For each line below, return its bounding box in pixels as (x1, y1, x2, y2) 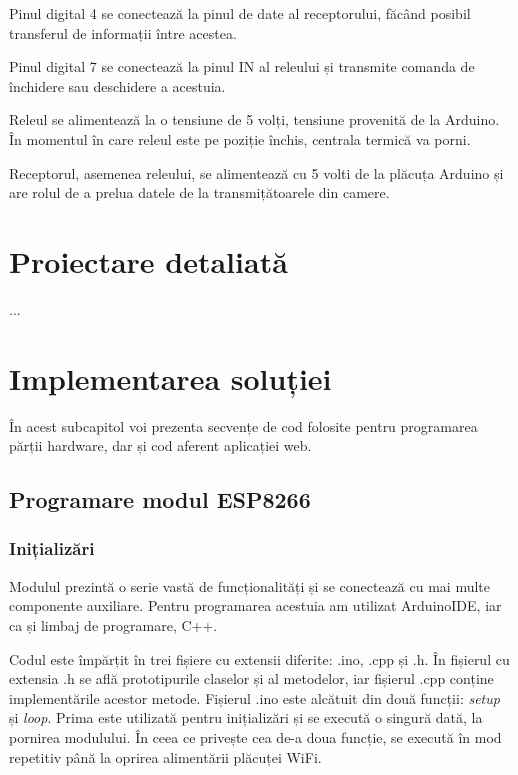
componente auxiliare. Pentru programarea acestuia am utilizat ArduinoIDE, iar (9, 595, 502, 616)
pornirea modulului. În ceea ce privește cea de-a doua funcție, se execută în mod (9, 726, 502, 747)
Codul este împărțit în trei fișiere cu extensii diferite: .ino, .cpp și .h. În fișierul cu (9, 648, 510, 669)
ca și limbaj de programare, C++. (9, 614, 218, 635)
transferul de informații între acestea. (9, 22, 237, 43)
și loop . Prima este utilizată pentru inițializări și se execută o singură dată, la (9, 707, 483, 728)
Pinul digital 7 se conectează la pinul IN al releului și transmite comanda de (9, 56, 475, 77)
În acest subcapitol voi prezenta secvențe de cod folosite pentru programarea (9, 415, 478, 436)
